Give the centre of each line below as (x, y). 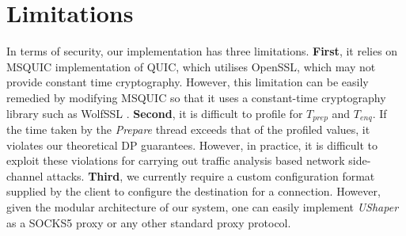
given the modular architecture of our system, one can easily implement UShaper (203, 206)
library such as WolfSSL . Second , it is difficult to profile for (155, 113)
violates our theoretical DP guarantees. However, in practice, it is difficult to (192, 145)
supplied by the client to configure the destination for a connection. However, (194, 191)
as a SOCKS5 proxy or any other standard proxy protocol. (149, 222)
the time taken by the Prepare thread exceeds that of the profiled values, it (188, 129)
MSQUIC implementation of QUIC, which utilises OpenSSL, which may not (191, 66)
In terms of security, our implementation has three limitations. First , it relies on (202, 51)
